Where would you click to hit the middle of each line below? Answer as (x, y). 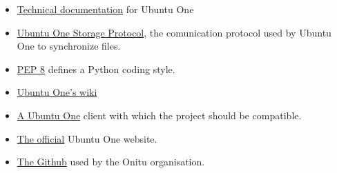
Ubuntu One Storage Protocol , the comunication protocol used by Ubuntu (174, 32)
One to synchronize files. (69, 46)
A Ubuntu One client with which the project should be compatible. (159, 115)
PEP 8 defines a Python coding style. (96, 69)
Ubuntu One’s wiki (57, 92)
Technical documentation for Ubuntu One (105, 9)
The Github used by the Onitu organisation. (111, 162)
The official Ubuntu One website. (87, 138)
